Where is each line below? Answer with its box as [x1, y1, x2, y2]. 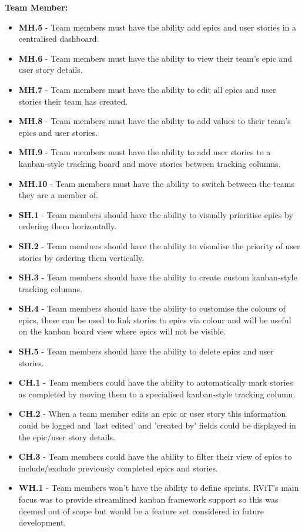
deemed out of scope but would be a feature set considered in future [18, 504, 264, 517]
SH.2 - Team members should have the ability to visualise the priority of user [18, 239, 300, 252]
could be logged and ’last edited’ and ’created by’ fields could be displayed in [18, 419, 296, 431]
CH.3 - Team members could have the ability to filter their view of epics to [18, 450, 292, 463]
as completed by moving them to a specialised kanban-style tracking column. [18, 387, 296, 400]
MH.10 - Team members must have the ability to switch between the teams [18, 177, 294, 189]
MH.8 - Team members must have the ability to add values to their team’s [18, 115, 291, 127]
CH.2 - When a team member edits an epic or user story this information [18, 407, 286, 420]
